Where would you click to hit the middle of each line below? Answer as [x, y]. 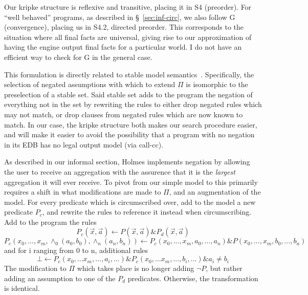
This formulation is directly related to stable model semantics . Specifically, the [129, 74]
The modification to [35, 268]
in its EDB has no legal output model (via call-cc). [84, 144]
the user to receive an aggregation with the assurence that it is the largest [120, 171]
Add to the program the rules [50, 222]
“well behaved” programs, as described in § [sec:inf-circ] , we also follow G [120, 17]
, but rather [224, 268]
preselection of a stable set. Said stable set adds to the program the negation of [128, 94]
